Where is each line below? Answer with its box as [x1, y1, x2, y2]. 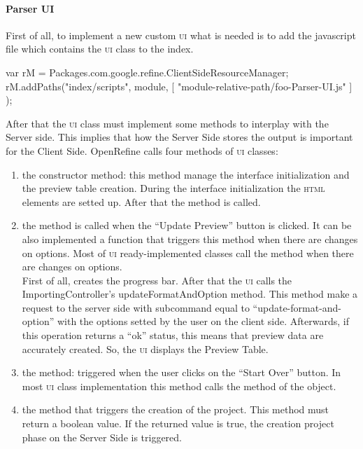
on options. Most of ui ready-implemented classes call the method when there [22, 245, 354, 260]
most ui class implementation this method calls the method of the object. [22, 378, 336, 393]
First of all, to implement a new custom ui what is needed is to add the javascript [6, 27, 356, 42]
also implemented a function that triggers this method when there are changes [22, 231, 358, 246]
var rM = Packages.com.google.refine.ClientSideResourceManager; [6, 64, 289, 79]
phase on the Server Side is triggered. [22, 429, 182, 444]
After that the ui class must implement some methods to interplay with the [6, 116, 329, 130]
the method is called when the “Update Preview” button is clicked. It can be [22, 218, 352, 233]
